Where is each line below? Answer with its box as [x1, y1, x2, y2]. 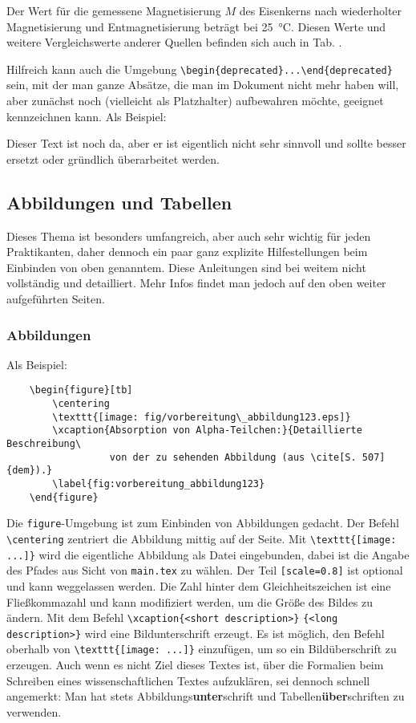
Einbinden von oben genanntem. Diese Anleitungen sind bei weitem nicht [6, 258, 366, 275]
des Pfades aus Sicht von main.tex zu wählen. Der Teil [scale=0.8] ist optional [6, 562, 403, 579]
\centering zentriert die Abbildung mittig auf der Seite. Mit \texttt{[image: [6, 530, 397, 546]
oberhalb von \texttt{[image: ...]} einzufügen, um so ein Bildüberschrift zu [6, 640, 397, 657]
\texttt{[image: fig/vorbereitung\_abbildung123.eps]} [52, 411, 351, 423]
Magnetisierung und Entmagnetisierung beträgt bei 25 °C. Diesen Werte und [6, 18, 386, 35]
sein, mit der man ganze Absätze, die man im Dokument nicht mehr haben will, [6, 76, 399, 93]
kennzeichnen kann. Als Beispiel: [6, 108, 167, 124]
